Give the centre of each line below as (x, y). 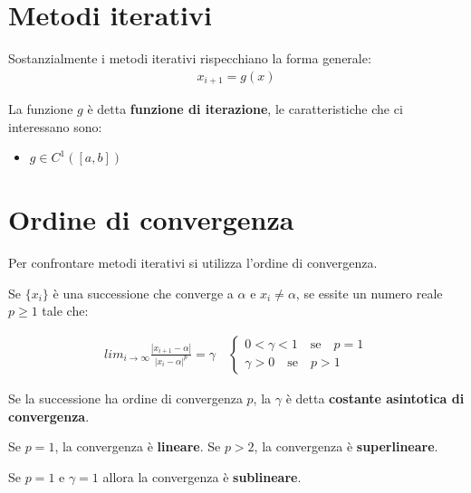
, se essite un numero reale (369, 293)
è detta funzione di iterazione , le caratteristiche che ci (245, 109)
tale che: (65, 311)
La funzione (41, 109)
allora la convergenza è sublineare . (202, 476)
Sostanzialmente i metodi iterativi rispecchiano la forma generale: (190, 58)
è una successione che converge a (143, 293)
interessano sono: (55, 126)
